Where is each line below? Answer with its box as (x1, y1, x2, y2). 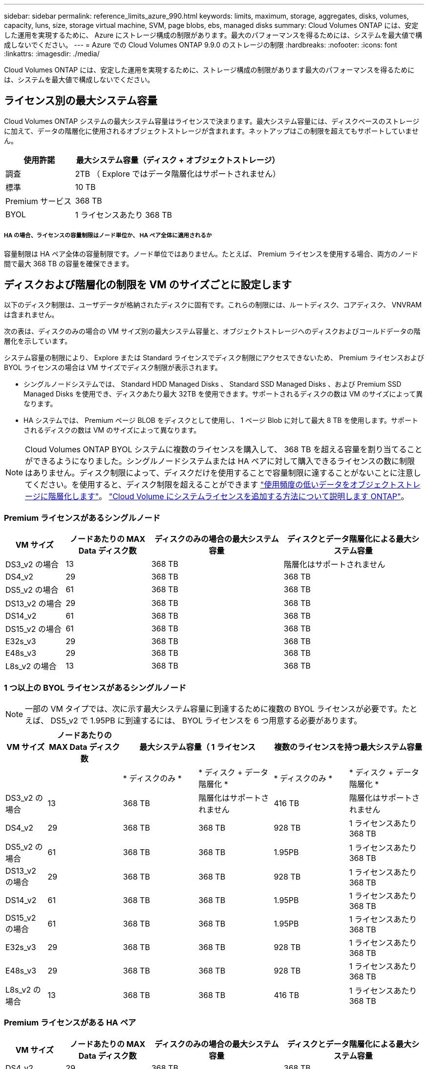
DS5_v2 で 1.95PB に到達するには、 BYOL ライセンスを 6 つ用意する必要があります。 (50, 715, 362, 725)
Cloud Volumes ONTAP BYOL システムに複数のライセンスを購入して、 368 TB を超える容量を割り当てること (25, 444, 423, 455)
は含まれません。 (4, 310, 59, 319)
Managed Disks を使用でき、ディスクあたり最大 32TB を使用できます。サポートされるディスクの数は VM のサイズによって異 (23, 390, 423, 398)
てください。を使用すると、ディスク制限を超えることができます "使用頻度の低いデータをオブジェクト (25, 480, 397, 490)
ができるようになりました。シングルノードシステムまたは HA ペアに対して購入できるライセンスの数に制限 (25, 456, 415, 466)
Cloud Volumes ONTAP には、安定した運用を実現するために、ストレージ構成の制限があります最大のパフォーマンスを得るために (4, 66, 415, 74)
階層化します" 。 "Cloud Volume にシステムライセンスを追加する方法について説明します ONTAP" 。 (48, 491, 409, 502)
